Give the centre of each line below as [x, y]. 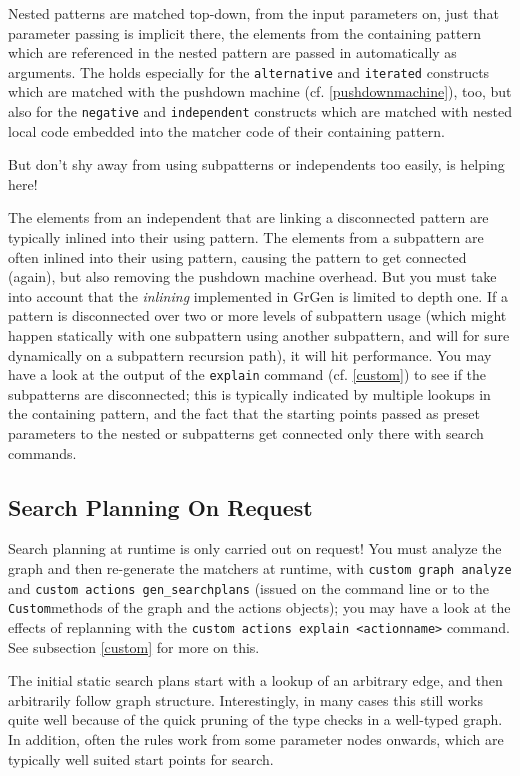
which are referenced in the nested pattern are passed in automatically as [232, 52]
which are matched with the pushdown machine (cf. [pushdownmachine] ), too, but [260, 91]
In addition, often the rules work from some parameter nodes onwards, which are [256, 739]
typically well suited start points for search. [141, 758]
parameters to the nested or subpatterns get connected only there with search [246, 433]
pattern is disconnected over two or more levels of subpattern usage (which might [257, 315]
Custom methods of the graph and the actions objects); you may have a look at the [259, 607]
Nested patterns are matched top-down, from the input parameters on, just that [253, 13]
